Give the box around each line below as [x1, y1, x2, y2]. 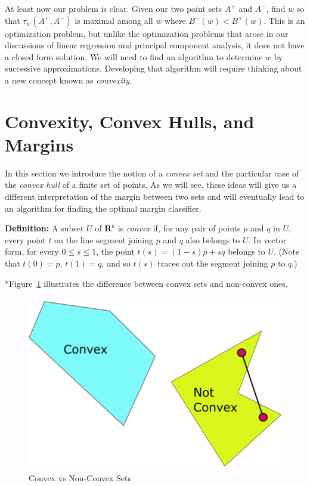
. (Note [274, 245, 300, 258]
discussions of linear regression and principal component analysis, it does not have [5, 39, 305, 51]
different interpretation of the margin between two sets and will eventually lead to [5, 190, 305, 203]
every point [5, 233, 46, 246]
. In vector [248, 233, 286, 246]
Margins [5, 132, 74, 156]
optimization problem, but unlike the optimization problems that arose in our [5, 27, 289, 39]
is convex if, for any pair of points [117, 222, 241, 234]
